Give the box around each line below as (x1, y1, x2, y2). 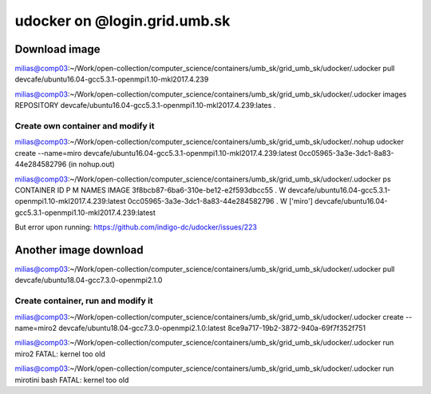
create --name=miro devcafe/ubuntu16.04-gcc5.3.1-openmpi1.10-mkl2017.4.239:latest (14, 148, 298, 157)
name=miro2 (14, 323, 57, 332)
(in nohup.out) (68, 160, 115, 169)
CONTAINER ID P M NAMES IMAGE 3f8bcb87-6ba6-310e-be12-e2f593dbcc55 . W (14, 185, 287, 195)
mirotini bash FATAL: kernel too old (14, 375, 129, 384)
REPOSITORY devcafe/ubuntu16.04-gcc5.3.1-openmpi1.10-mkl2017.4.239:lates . (14, 101, 276, 110)
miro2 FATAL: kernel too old (14, 348, 105, 359)
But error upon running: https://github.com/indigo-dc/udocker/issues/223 (14, 222, 258, 232)
